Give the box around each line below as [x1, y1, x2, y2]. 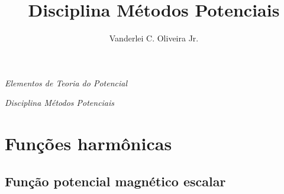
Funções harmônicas [5, 131, 172, 156]
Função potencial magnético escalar [5, 172, 226, 190]
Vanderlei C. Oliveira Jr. [109, 32, 199, 44]
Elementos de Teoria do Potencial [5, 76, 128, 89]
